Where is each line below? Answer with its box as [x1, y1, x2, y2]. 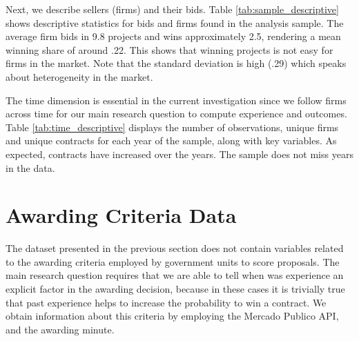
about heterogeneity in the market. [6, 69, 153, 84]
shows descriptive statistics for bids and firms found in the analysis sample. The [6, 15, 344, 30]
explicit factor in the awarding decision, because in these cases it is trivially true [6, 282, 345, 296]
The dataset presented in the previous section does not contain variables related [6, 241, 344, 255]
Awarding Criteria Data [6, 201, 237, 229]
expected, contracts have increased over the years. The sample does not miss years [6, 146, 353, 161]
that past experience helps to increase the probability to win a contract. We [6, 295, 327, 309]
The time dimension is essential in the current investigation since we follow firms [6, 92, 347, 107]
